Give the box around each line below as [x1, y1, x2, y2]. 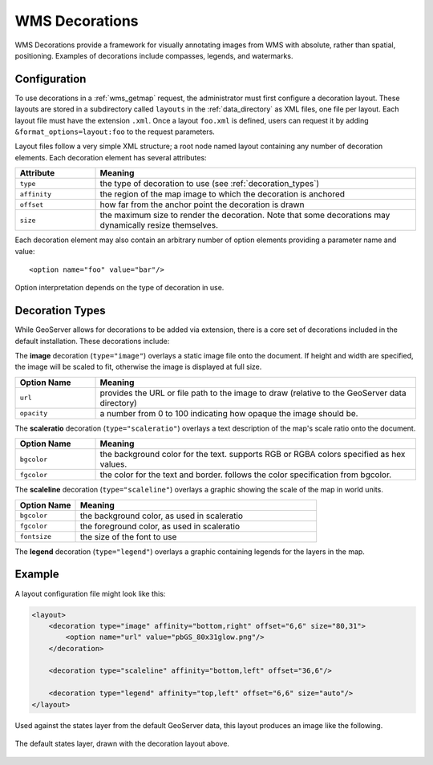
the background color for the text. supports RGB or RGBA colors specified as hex [99, 449, 406, 460]
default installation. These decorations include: [14, 336, 170, 346]
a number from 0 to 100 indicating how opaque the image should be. [99, 407, 358, 419]
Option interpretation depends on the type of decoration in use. [14, 283, 225, 293]
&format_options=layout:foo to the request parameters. [14, 127, 216, 136]
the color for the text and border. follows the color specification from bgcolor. [99, 469, 392, 480]
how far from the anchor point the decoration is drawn [99, 199, 305, 210]
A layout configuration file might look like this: [14, 589, 166, 598]
